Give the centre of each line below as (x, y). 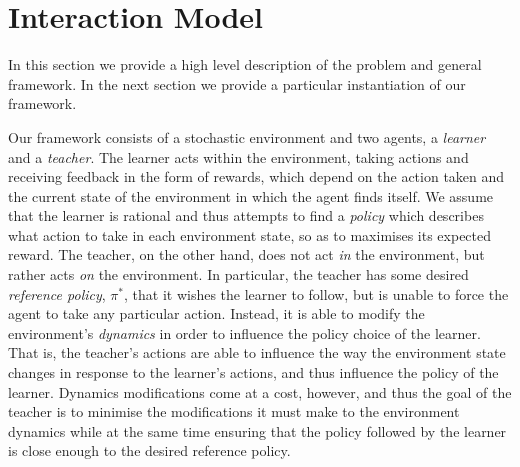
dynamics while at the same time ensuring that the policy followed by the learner (257, 430)
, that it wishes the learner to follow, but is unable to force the (316, 293)
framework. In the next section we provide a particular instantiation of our (237, 83)
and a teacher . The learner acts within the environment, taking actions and (238, 156)
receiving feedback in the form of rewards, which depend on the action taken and (256, 176)
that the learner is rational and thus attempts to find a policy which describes (246, 215)
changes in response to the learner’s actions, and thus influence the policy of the (253, 372)
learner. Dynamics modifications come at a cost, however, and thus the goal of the (260, 391)
